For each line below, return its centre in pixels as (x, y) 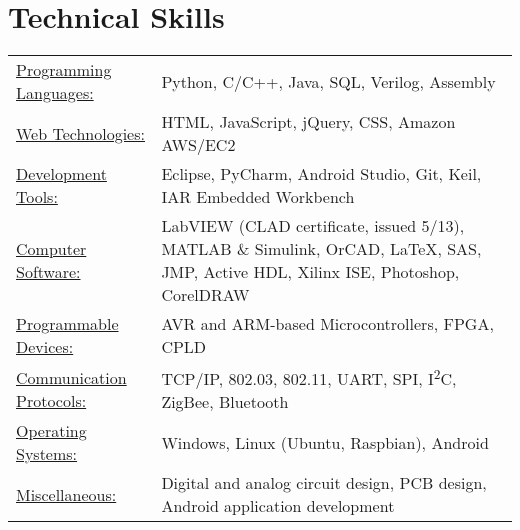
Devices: (45, 347)
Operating (51, 431)
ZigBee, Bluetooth (225, 402)
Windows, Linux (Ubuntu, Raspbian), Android (325, 442)
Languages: (55, 93)
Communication (71, 377)
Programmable (67, 324)
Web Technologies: (80, 133)
